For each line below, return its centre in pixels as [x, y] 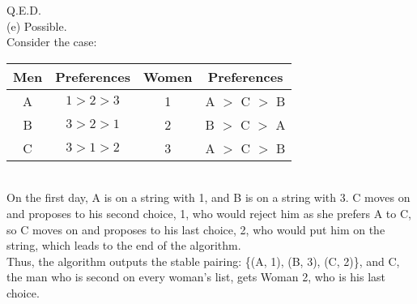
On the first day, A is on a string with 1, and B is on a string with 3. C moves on [208, 197]
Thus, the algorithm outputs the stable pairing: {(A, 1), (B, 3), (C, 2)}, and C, [203, 261]
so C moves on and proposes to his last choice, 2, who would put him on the [196, 229]
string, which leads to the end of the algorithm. [124, 245]
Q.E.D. [24, 10]
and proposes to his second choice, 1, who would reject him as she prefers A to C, [209, 213]
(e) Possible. [37, 26]
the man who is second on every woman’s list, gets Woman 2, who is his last [196, 277]
